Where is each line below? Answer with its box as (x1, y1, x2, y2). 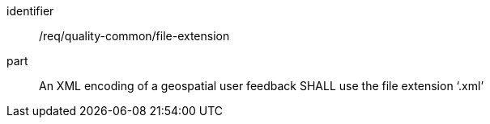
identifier (6, 4, 54, 18)
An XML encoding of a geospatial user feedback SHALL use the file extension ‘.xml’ (39, 79, 484, 93)
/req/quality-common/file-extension (39, 29, 230, 43)
